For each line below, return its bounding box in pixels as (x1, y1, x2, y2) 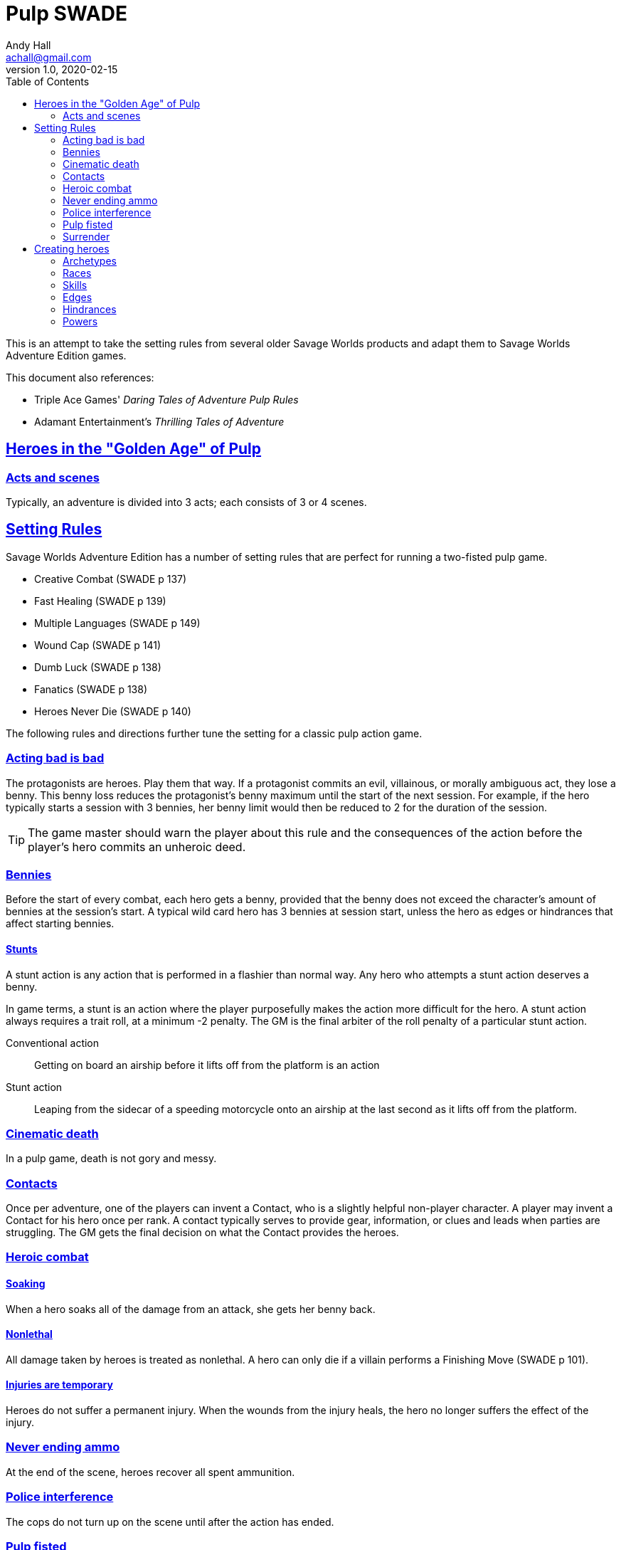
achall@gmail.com (6, 51, 92, 63)
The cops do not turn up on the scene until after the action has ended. (6, 1515, 334, 1528)
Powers (63, 315, 98, 327)
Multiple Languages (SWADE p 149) (34, 616, 201, 629)
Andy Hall (6, 38, 51, 51)
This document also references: (6, 371, 154, 384)
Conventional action (6, 1036, 100, 1049)
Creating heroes (34, 242, 110, 255)
